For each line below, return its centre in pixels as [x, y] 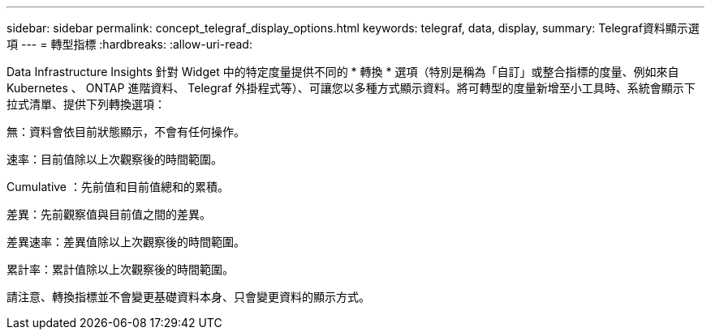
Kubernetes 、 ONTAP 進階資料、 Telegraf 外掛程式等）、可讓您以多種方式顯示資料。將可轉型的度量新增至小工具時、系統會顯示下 [351, 88]
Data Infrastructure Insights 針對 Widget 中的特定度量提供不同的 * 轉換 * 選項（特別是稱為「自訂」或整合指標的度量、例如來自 [343, 72]
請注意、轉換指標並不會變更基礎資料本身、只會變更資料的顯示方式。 [188, 297]
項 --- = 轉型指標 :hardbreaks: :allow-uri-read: [129, 44]
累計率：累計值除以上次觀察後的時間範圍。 [120, 269]
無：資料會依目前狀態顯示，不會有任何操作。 [126, 132]
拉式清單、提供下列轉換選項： [86, 104]
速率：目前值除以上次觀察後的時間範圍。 [114, 159]
